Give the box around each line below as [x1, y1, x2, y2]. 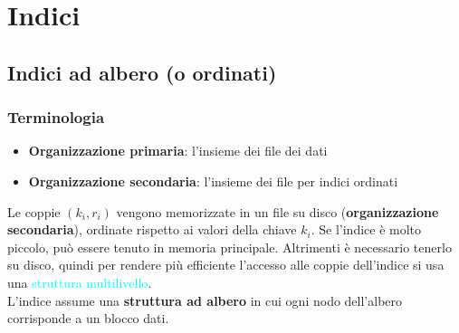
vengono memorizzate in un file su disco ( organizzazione [116, 202, 439, 221]
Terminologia [7, 106, 105, 128]
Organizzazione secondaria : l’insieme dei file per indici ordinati [28, 171, 398, 190]
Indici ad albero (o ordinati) [7, 58, 277, 86]
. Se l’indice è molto [311, 220, 422, 239]
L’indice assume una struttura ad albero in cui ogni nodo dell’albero [7, 290, 403, 309]
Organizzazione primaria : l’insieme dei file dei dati [28, 141, 328, 160]
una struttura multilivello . [7, 272, 152, 291]
